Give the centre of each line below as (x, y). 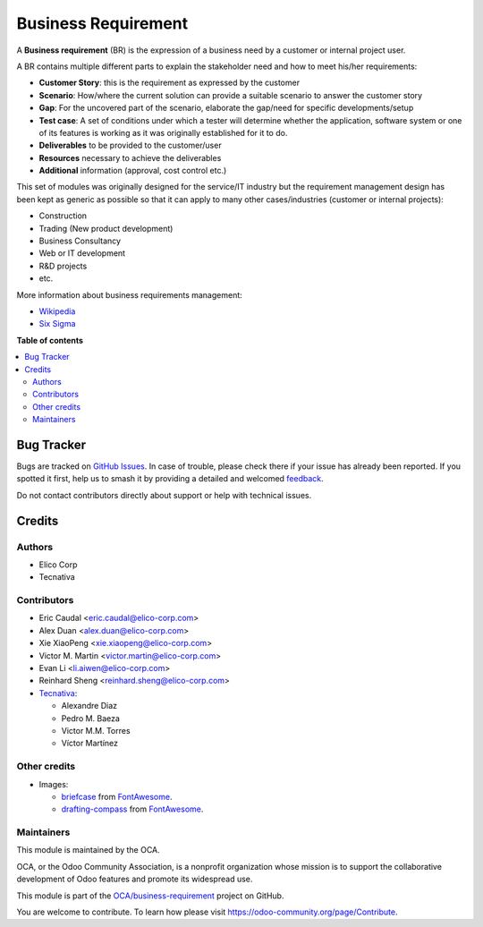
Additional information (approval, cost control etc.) (133, 171)
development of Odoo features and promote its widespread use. (135, 879)
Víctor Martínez (90, 744)
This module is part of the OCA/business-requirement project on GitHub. (150, 896)
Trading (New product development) (106, 228)
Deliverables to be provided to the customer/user (131, 145)
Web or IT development (82, 253)
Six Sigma (57, 324)
